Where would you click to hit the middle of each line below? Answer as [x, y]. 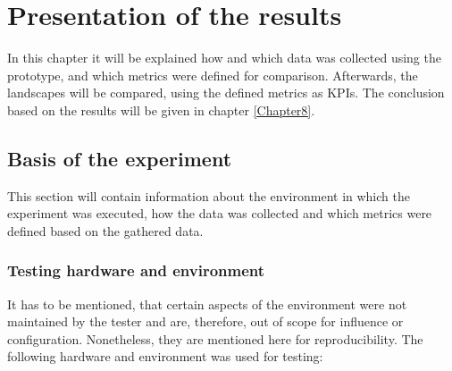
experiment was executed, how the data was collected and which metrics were [220, 213]
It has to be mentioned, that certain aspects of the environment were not [207, 304]
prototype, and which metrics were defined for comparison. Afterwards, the [213, 75]
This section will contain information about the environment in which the [209, 195]
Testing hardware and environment [136, 270]
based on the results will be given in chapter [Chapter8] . [161, 110]
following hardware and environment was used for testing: [165, 356]
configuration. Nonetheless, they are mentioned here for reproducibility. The [215, 338]
